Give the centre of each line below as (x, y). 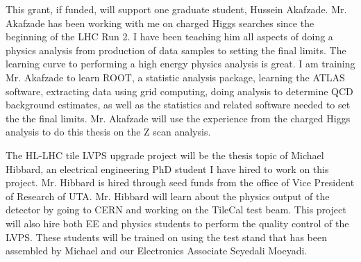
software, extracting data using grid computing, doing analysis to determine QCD (179, 91)
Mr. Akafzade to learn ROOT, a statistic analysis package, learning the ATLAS (175, 77)
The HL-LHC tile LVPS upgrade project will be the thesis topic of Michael (165, 155)
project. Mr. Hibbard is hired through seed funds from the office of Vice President (180, 182)
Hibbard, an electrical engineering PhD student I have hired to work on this (167, 169)
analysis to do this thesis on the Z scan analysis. (108, 132)
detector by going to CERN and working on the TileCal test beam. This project (176, 210)
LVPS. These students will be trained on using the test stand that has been (166, 237)
